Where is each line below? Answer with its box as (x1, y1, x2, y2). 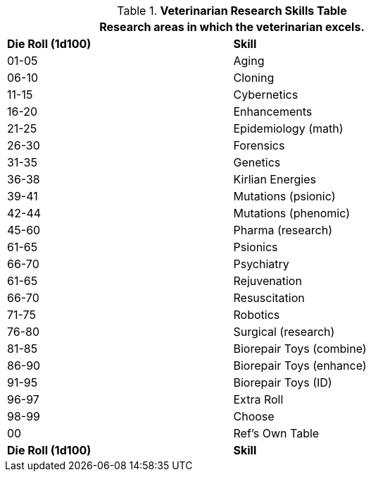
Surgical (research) (233, 325, 335, 339)
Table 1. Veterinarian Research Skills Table (117, 4, 347, 18)
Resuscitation (233, 291, 305, 305)
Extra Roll (233, 392, 284, 406)
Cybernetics (233, 87, 298, 102)
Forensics (233, 138, 285, 152)
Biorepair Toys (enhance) (233, 358, 367, 373)
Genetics (233, 155, 281, 169)
